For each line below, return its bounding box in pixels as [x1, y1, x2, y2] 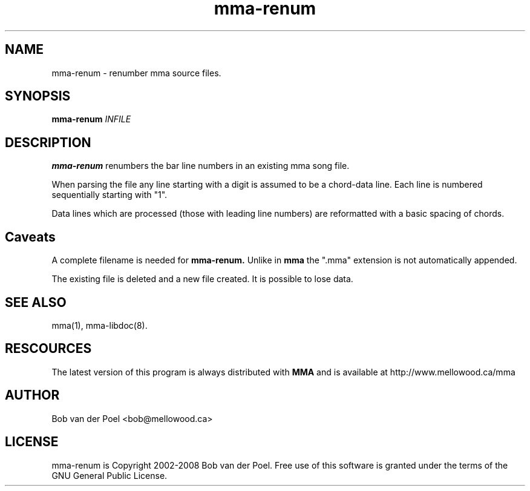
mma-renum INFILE [51, 114, 131, 125]
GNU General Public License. [51, 470, 168, 481]
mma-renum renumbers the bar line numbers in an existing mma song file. [51, 160, 350, 171]
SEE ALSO [5, 294, 67, 310]
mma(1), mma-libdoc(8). [51, 320, 148, 331]
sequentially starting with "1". [51, 189, 168, 200]
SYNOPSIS [5, 88, 71, 104]
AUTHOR [5, 387, 60, 403]
